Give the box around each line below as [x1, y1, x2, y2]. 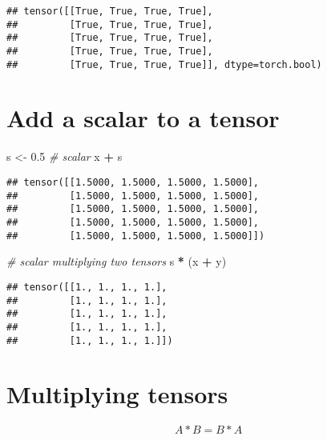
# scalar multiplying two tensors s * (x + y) [6, 253, 227, 270]
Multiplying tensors [6, 378, 228, 410]
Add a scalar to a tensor [6, 102, 280, 134]
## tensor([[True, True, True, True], [6, 6, 213, 17]
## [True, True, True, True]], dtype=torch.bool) [6, 58, 322, 70]
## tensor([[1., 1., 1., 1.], [6, 281, 168, 293]
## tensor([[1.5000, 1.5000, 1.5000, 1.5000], [6, 177, 259, 188]
